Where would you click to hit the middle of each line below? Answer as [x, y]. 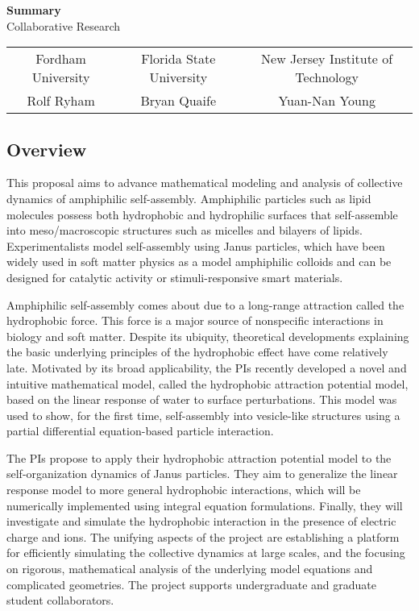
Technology [327, 77]
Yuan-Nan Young [327, 101]
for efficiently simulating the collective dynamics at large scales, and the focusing [206, 553]
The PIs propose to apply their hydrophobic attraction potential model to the [199, 457]
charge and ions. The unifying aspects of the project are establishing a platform [203, 536]
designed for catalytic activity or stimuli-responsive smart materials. [175, 277]
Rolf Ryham [61, 101]
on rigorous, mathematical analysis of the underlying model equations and [190, 569]
